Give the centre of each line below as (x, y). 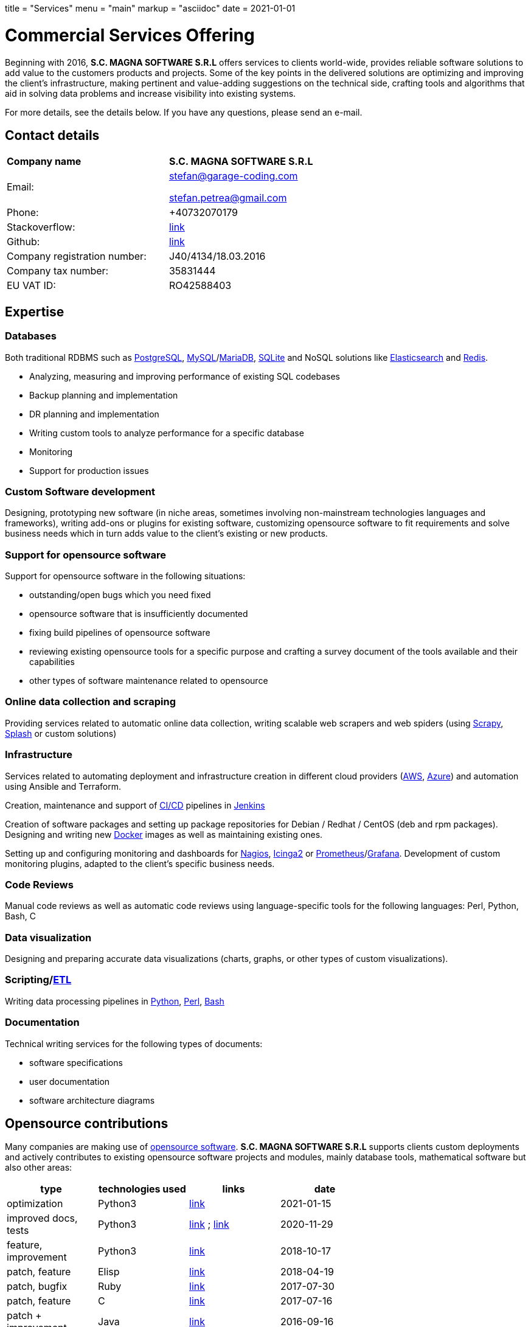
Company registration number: (77, 256)
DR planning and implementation (94, 414)
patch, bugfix (37, 1287)
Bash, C (20, 916)
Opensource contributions (87, 1123)
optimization (35, 1204)
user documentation (70, 1081)
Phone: (23, 213)
